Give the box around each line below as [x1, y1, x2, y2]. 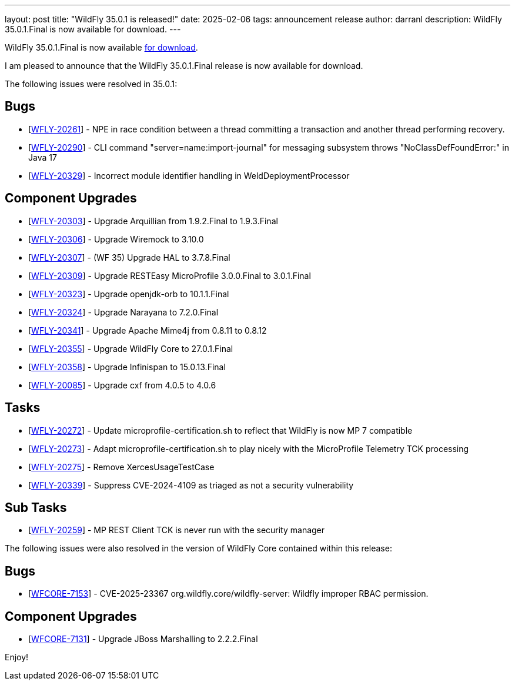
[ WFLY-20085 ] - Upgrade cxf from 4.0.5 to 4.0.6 [28, 380, 216, 390]
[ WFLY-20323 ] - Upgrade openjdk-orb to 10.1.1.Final [28, 288, 229, 299]
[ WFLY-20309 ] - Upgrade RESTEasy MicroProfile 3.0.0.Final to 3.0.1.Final [28, 270, 311, 281]
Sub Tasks [5, 500, 67, 515]
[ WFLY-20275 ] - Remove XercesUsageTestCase [28, 461, 215, 472]
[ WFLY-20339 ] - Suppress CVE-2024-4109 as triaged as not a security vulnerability [28, 480, 354, 490]
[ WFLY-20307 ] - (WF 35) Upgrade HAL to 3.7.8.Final [28, 252, 230, 262]
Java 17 [28, 152, 57, 162]
